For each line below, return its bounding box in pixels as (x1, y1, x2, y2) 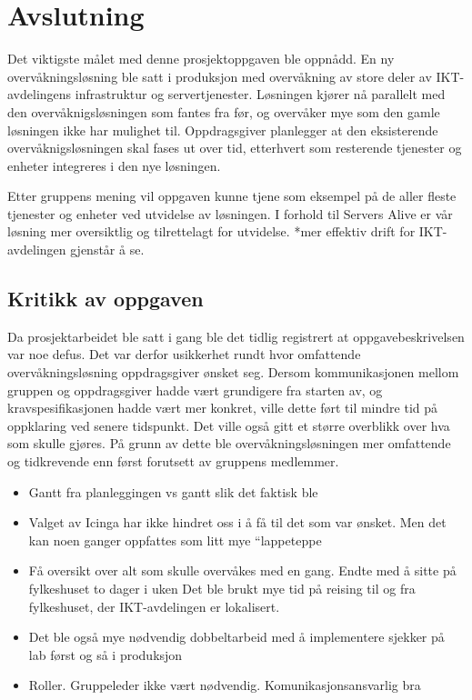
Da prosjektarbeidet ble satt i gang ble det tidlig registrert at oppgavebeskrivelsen (7, 326, 465, 345)
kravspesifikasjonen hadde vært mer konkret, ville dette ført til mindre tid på (7, 398, 438, 417)
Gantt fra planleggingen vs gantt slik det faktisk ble (28, 482, 318, 501)
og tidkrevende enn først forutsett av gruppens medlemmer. (7, 452, 339, 471)
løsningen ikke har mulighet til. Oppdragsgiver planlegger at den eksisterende (7, 120, 438, 139)
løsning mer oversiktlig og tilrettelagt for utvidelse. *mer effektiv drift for (7, 222, 416, 241)
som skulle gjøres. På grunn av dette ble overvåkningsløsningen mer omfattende (7, 434, 451, 453)
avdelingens (7, 85, 72, 104)
